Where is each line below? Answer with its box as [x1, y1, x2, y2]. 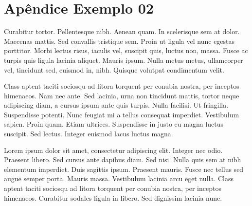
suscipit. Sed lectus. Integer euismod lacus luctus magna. [4, 129, 173, 139]
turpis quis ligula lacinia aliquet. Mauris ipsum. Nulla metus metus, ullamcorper [4, 55, 243, 65]
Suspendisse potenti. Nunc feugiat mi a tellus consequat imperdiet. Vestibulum [4, 109, 239, 119]
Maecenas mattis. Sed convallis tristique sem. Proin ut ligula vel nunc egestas [4, 36, 235, 46]
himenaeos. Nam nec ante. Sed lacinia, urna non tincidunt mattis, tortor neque [4, 90, 239, 100]
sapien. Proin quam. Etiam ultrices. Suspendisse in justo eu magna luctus [4, 119, 223, 129]
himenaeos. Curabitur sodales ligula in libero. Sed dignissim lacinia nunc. [4, 192, 222, 203]
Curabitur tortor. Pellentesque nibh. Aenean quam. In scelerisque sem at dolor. [4, 26, 240, 37]
